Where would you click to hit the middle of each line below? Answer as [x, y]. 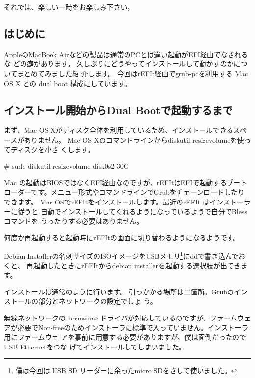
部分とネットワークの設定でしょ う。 [97, 301]
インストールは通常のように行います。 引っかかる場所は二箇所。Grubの [119, 291]
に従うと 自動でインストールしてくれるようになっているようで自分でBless [129, 211]
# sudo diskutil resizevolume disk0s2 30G [66, 166]
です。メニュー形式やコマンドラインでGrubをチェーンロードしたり [138, 192]
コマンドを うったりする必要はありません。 [74, 221]
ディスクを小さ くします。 [52, 149]
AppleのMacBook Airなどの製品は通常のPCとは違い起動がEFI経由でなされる [126, 54]
